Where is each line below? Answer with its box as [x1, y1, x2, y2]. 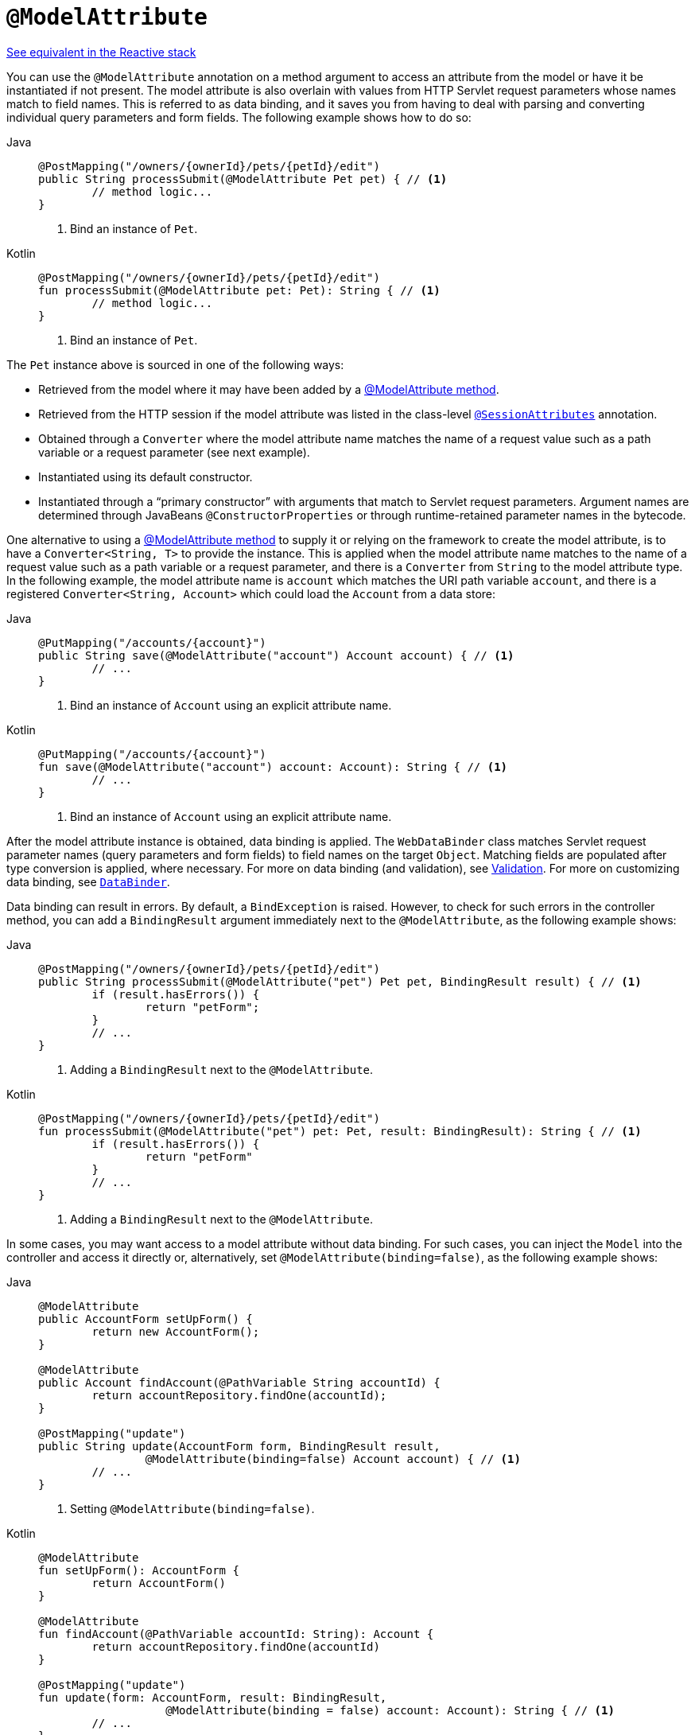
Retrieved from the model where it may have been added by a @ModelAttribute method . [38, 382, 499, 396]
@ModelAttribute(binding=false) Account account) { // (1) [145, 1452, 521, 1465]
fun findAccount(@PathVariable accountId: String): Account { [38, 1627, 434, 1640]
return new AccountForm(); [91, 1325, 260, 1338]
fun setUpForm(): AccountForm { [38, 1563, 239, 1577]
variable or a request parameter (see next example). [38, 445, 310, 459]
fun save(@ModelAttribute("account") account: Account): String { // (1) [38, 760, 508, 773]
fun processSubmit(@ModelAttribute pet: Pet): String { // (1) [38, 283, 441, 297]
